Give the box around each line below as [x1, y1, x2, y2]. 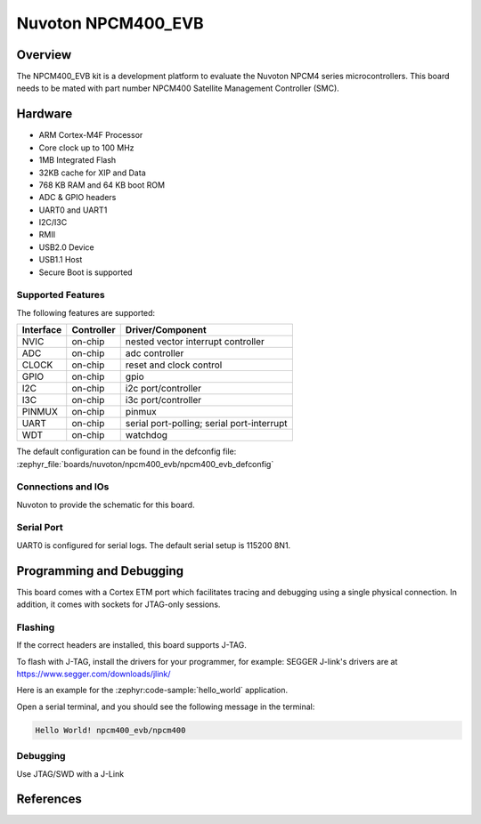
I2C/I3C [38, 217, 68, 228]
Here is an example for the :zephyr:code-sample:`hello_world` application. [16, 685, 289, 696]
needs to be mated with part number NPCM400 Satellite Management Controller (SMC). [16, 83, 340, 93]
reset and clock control [125, 359, 223, 371]
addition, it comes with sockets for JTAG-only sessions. [16, 599, 221, 610]
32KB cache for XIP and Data [38, 167, 146, 178]
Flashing [16, 621, 55, 634]
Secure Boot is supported [38, 267, 133, 278]
